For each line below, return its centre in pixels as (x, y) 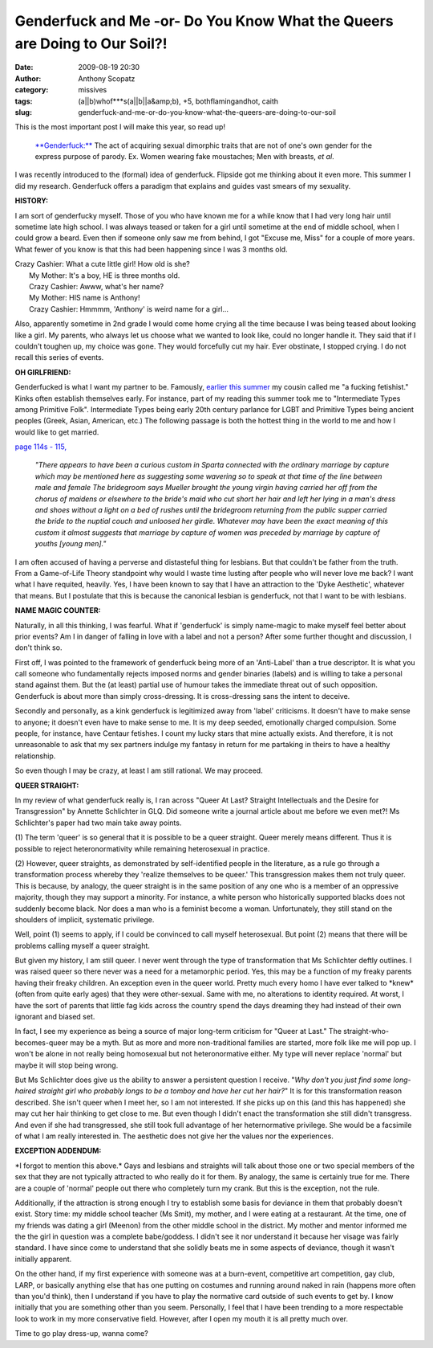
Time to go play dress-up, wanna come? (81, 1334)
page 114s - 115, (41, 447)
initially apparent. (43, 1259)
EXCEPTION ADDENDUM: (58, 1151)
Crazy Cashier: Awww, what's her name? (97, 286)
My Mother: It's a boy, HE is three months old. (105, 275)
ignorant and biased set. (55, 1017)
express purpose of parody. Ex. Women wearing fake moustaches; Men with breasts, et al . (184, 157)
